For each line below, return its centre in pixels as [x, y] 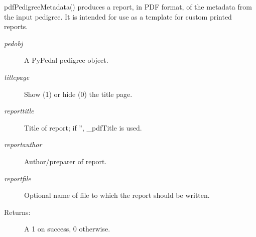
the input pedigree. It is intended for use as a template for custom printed [118, 16]
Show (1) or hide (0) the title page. [78, 94]
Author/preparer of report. [66, 161]
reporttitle [19, 111]
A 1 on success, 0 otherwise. [67, 229]
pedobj [14, 43]
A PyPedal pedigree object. [66, 60]
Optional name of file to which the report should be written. [117, 195]
